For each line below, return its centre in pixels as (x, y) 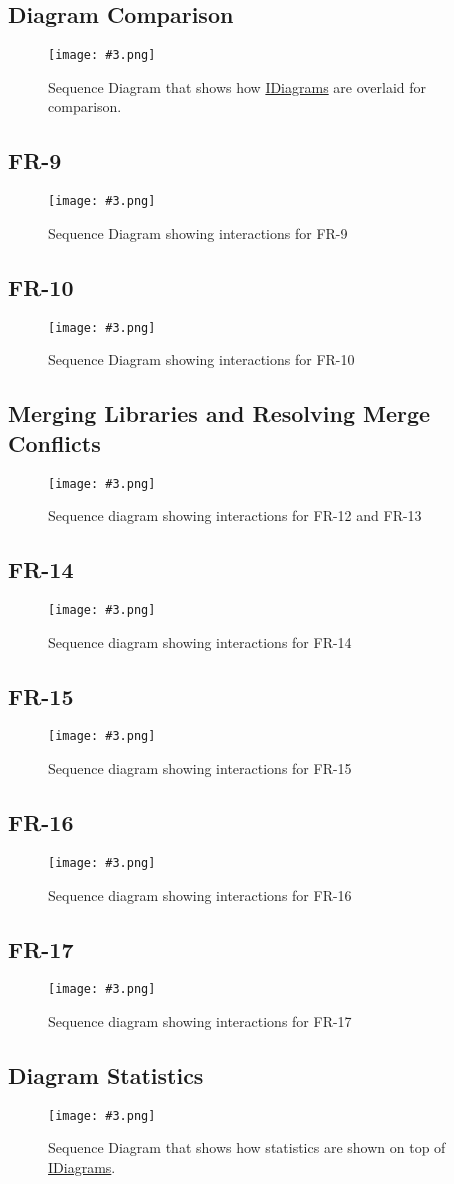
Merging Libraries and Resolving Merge (219, 413)
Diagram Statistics (106, 1075)
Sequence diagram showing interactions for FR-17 (200, 1021)
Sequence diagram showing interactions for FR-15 (200, 768)
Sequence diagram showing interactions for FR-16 (200, 894)
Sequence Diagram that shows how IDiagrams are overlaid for (237, 86)
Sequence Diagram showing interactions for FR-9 (198, 232)
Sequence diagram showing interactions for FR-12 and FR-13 (235, 515)
